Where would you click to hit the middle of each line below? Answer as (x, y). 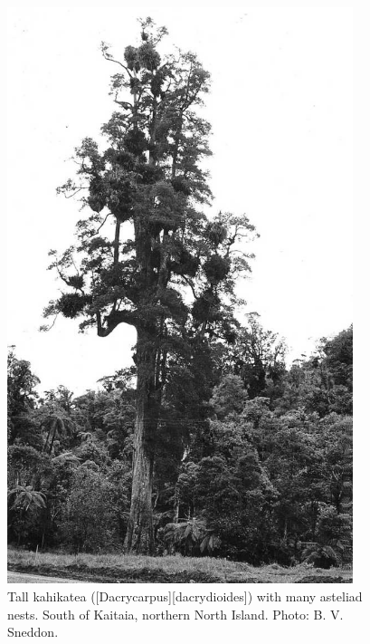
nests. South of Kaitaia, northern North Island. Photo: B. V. (176, 614)
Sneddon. (33, 632)
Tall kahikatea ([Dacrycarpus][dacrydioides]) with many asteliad (185, 596)
